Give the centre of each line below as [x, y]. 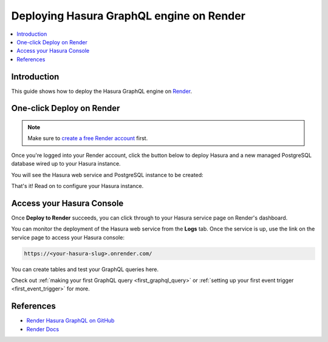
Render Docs [43, 329]
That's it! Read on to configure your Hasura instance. [77, 186]
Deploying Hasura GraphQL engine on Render [128, 16]
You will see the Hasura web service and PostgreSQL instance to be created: [107, 175]
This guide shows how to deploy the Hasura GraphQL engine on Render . [102, 91]
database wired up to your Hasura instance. [66, 164]
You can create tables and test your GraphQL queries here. [85, 269]
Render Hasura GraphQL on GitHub [70, 321]
